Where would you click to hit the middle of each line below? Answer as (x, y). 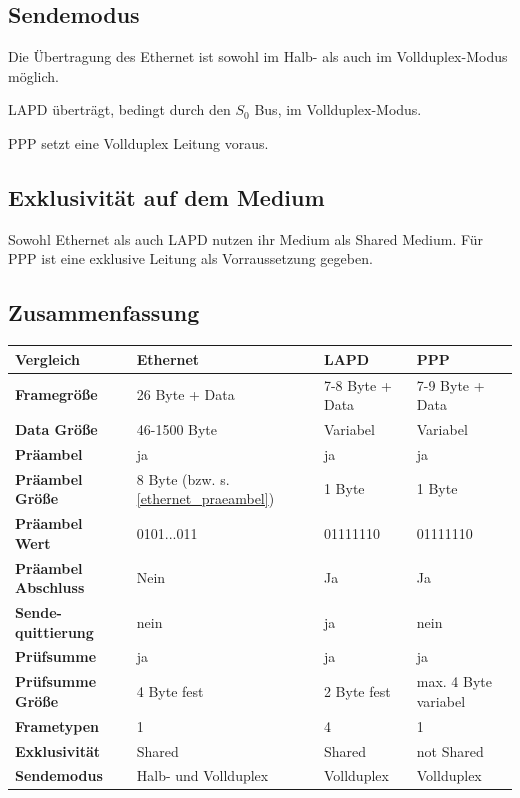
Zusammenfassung (104, 312)
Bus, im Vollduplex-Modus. (338, 109)
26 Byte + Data (185, 394)
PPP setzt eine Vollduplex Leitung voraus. (138, 142)
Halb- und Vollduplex (202, 775)
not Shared (450, 750)
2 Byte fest (357, 691)
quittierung (54, 631)
